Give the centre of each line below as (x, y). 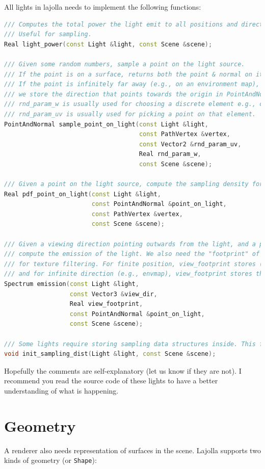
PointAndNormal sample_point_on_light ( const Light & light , (106, 124)
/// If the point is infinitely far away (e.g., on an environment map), (132, 84)
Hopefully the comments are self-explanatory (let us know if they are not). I (123, 370)
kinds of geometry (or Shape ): (50, 460)
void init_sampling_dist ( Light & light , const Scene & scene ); (110, 354)
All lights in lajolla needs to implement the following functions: (103, 7)
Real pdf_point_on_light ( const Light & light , (83, 194)
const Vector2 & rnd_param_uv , (190, 144)
